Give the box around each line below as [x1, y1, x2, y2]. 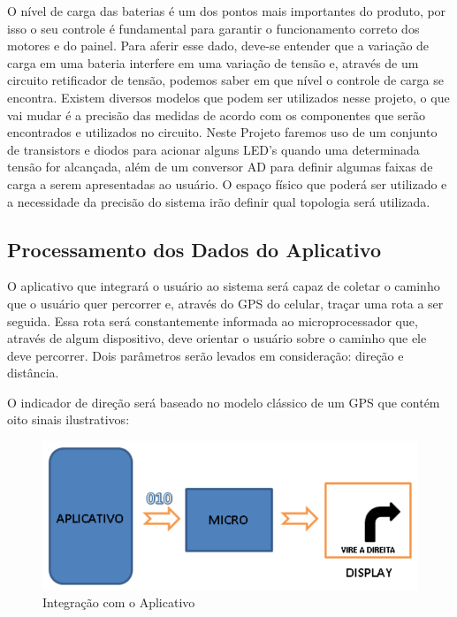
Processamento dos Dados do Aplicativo [7, 235, 381, 263]
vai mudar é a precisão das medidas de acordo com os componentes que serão [7, 105, 426, 124]
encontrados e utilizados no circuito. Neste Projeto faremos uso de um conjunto [7, 123, 438, 141]
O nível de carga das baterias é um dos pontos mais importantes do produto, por [7, 2, 446, 19]
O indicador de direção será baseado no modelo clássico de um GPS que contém [7, 392, 440, 411]
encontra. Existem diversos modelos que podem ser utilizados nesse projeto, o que [7, 88, 450, 106]
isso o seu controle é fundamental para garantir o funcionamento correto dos [7, 19, 420, 37]
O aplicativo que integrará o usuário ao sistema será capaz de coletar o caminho [7, 277, 440, 295]
